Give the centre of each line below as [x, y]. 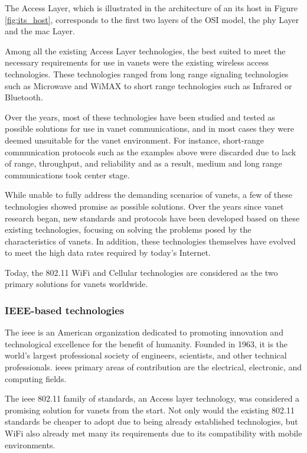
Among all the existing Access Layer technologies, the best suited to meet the [145, 50]
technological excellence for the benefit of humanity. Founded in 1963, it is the [146, 343]
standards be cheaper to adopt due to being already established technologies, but [151, 421]
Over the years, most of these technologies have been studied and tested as [140, 117]
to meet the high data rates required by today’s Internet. [108, 252]
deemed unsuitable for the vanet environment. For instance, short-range [134, 140]
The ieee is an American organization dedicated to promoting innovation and [144, 332]
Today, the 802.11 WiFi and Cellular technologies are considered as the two [141, 272]
